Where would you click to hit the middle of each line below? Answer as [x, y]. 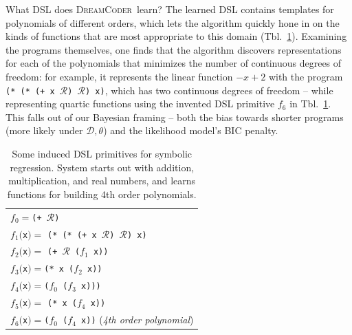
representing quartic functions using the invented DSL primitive [140, 104]
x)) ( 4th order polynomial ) [137, 320]
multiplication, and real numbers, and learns [102, 181]
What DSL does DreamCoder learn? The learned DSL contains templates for [170, 9]
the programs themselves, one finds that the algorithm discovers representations [174, 49]
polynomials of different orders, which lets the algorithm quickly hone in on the [173, 22]
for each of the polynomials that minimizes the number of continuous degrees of [174, 63]
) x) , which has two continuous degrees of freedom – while [209, 90]
